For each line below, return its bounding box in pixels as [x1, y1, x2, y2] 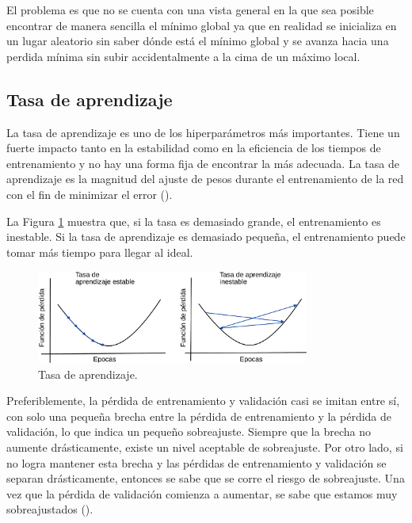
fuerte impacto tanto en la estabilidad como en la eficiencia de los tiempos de [6, 139, 381, 156]
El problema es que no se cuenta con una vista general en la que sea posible [6, 2, 374, 17]
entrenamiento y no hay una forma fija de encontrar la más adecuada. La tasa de [6, 155, 399, 171]
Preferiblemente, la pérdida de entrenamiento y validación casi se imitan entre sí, [6, 392, 400, 409]
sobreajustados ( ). [6, 501, 93, 517]
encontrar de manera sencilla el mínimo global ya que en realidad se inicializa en [6, 17, 397, 33]
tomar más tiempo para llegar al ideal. [6, 243, 193, 260]
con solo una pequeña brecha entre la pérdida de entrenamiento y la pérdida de [6, 407, 392, 424]
